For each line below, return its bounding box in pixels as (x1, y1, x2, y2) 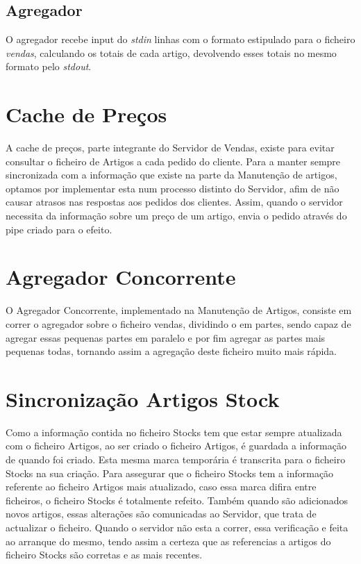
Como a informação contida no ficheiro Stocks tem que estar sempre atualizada (6, 424, 342, 439)
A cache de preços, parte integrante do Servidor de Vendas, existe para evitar (6, 140, 335, 155)
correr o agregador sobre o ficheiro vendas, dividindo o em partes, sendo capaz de (6, 316, 351, 331)
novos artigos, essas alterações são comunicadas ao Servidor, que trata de (6, 506, 317, 521)
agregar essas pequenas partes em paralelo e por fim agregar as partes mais (6, 330, 326, 345)
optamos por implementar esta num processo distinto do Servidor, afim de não (6, 181, 339, 195)
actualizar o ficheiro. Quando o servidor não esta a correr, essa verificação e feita (6, 520, 349, 535)
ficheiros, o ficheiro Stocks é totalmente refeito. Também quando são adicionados (6, 492, 349, 507)
